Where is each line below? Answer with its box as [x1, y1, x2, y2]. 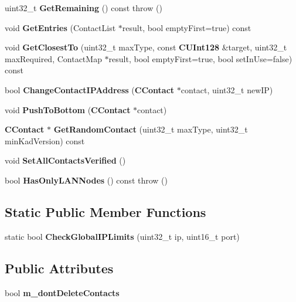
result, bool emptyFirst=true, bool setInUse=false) [108, 52, 292, 65]
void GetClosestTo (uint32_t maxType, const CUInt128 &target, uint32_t [5, 41, 287, 53]
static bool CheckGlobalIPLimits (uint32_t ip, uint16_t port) [5, 230, 240, 242]
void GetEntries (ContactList [5, 21, 116, 33]
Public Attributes [5, 259, 114, 277]
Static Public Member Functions [5, 202, 206, 220]
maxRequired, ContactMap [5, 52, 102, 65]
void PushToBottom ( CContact [5, 103, 131, 116]
